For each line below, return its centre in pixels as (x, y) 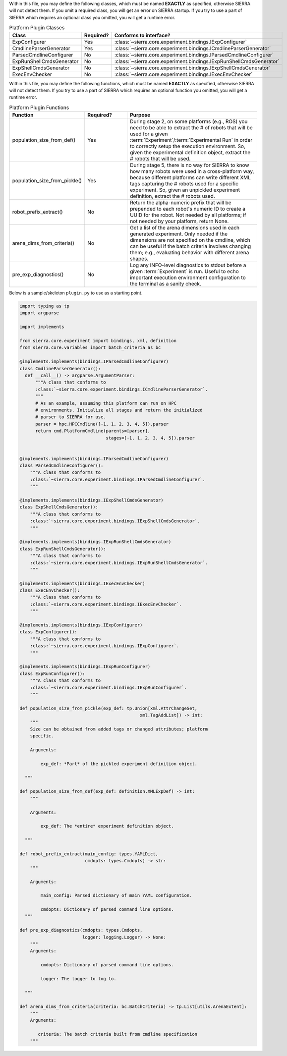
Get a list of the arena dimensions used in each (185, 228)
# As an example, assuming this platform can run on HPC (106, 403)
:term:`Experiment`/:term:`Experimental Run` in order (191, 140)
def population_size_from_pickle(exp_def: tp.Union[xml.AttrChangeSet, (109, 708)
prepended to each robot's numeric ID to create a (187, 209)
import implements (42, 327)
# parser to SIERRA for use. (71, 417)
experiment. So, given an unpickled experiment (185, 190)
